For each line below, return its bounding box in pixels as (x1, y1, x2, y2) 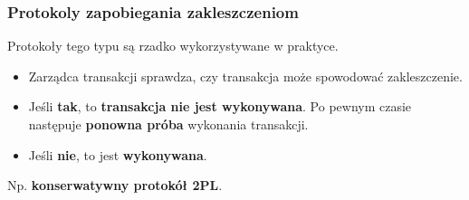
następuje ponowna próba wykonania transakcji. (28, 115, 309, 133)
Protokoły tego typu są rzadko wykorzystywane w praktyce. (7, 36, 339, 55)
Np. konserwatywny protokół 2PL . (7, 176, 223, 195)
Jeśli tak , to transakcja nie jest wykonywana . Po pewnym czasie (28, 97, 412, 116)
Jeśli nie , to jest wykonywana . (28, 145, 207, 164)
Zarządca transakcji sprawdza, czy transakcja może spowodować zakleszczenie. (28, 66, 463, 85)
